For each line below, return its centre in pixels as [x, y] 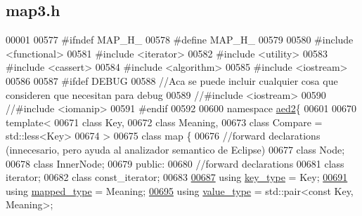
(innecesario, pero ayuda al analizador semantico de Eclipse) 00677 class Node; [175, 149]
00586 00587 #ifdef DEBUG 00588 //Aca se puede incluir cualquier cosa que [172, 80]
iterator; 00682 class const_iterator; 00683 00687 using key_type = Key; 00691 [177, 177]
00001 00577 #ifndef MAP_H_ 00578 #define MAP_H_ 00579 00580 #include [180, 40]
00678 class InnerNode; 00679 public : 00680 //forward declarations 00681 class [175, 163]
